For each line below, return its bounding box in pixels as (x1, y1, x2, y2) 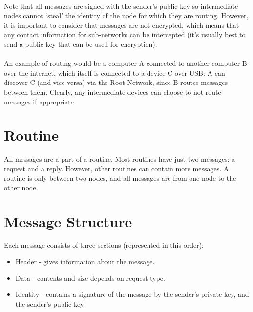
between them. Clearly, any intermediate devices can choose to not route (4, 86, 221, 97)
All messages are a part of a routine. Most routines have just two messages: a (4, 154, 235, 164)
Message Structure (4, 211, 132, 231)
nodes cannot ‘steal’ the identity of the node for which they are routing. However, (4, 10, 249, 21)
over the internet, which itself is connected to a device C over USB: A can (4, 67, 225, 78)
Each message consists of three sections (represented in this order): (4, 240, 204, 250)
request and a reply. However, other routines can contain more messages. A (4, 163, 229, 173)
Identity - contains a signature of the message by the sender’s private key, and (15, 289, 249, 299)
